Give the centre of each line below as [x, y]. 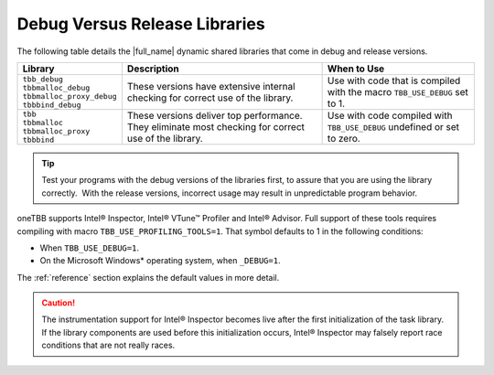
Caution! [59, 303]
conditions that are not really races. [108, 345]
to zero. [344, 138]
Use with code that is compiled [394, 80]
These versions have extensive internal [211, 86]
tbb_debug [43, 79]
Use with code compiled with [390, 115]
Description [153, 69]
